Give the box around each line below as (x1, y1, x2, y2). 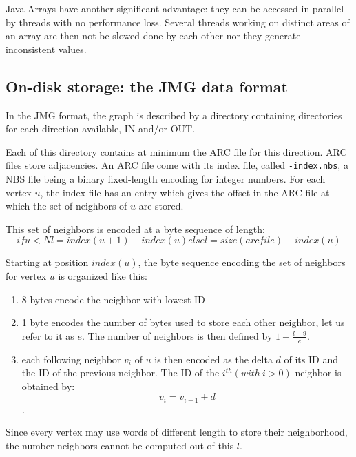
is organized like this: (58, 268, 147, 283)
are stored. (138, 199, 184, 213)
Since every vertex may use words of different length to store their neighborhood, (6, 425, 348, 439)
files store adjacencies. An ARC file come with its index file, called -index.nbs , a (6, 158, 348, 172)
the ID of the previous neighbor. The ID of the (21, 365, 220, 380)
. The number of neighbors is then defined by (81, 328, 273, 343)
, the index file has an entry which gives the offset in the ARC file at (40, 185, 330, 199)
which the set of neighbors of (6, 199, 127, 213)
